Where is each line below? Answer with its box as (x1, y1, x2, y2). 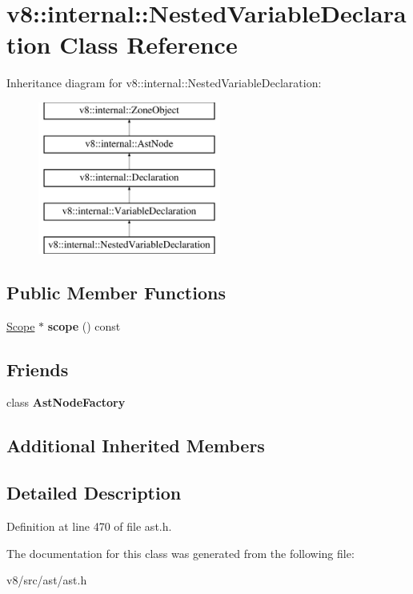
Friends (6, 356, 69, 381)
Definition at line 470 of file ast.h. (6, 518, 172, 535)
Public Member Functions (6, 279, 226, 304)
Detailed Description (6, 480, 182, 505)
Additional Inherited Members (6, 433, 265, 458)
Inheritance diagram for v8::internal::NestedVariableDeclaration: (6, 74, 322, 91)
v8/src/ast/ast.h (6, 572, 87, 588)
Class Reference (59, 28, 238, 61)
